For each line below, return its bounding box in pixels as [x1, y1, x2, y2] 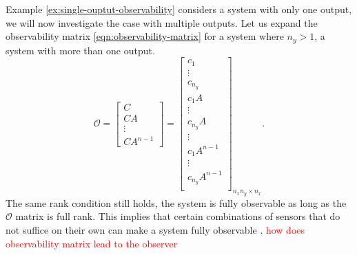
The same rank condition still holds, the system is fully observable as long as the [6, 195, 347, 210]
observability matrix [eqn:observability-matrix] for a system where [6, 29, 284, 43]
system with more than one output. [6, 43, 155, 57]
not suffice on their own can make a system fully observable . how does [6, 222, 305, 236]
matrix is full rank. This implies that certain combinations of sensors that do [15, 209, 340, 223]
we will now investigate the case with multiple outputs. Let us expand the [6, 15, 318, 30]
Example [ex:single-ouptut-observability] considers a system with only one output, [6, 2, 352, 16]
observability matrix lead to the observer [6, 236, 178, 250]
